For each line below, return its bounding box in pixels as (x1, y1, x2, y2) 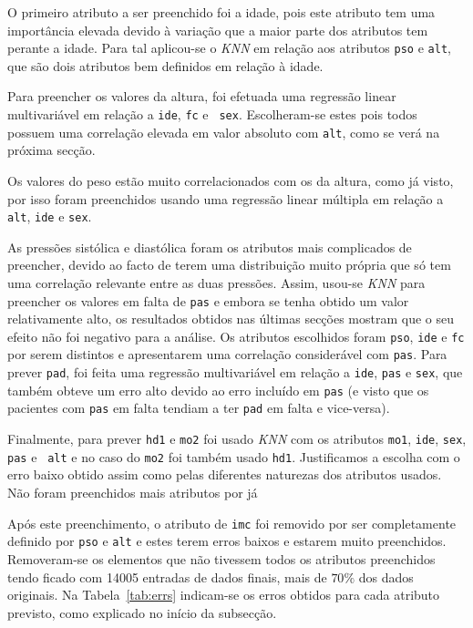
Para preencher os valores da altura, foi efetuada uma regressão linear (7, 87, 396, 106)
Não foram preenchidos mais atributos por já (7, 483, 258, 501)
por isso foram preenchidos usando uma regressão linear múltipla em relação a (7, 189, 444, 208)
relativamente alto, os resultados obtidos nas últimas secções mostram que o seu (7, 309, 455, 328)
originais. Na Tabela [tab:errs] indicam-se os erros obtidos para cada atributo (7, 585, 440, 604)
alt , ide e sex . (7, 207, 92, 226)
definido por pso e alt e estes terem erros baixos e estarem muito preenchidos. (7, 531, 447, 551)
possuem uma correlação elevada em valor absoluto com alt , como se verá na (7, 122, 440, 141)
